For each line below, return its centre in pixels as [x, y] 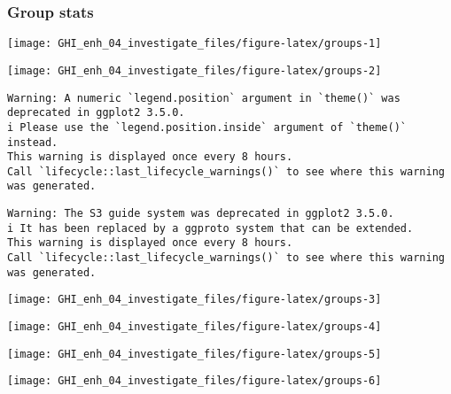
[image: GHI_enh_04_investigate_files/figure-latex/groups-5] [194, 354]
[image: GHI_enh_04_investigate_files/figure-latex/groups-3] [194, 300]
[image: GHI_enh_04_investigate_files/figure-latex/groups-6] [194, 381]
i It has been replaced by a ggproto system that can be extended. [210, 228]
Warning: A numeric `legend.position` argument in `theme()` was [204, 98]
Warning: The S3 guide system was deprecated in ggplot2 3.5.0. [201, 214]
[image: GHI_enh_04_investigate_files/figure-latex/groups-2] [194, 70]
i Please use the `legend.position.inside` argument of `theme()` [207, 127]
